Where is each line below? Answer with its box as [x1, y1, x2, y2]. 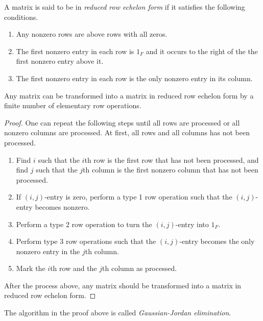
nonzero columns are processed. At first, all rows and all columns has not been [4, 127, 250, 138]
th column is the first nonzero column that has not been [83, 164, 258, 175]
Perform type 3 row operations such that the [16, 236, 156, 246]
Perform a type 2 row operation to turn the [16, 218, 152, 229]
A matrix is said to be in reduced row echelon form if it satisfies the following [4, 2, 245, 12]
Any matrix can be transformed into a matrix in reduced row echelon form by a [4, 90, 254, 101]
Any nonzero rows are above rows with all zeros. [16, 29, 168, 39]
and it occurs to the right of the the [146, 45, 258, 56]
